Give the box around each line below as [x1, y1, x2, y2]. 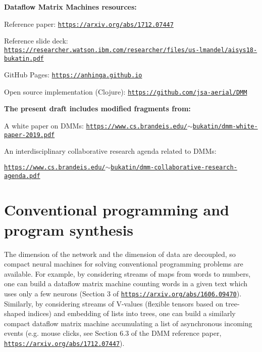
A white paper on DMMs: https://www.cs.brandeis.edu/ [4, 120, 187, 131]
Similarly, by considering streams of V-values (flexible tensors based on [4, 298, 223, 309]
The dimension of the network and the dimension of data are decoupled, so [4, 248, 236, 259]
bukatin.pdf [4, 55, 44, 62]
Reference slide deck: [4, 35, 68, 46]
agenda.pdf [4, 172, 40, 180]
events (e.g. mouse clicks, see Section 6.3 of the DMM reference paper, [4, 328, 222, 338]
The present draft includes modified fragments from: [4, 103, 191, 114]
